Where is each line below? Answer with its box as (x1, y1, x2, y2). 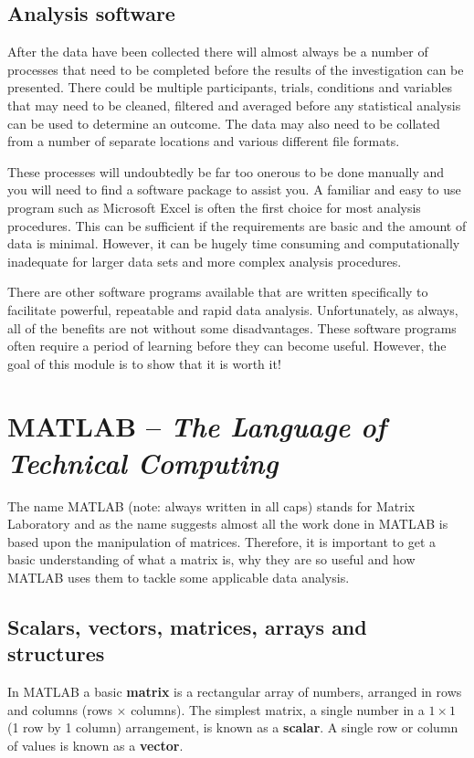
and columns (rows (7, 700, 112, 719)
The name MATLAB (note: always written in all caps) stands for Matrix (7, 496, 416, 515)
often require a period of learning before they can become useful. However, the (7, 336, 447, 355)
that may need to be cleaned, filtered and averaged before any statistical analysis (7, 95, 461, 114)
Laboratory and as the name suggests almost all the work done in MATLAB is (7, 514, 448, 533)
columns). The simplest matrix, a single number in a (131, 700, 425, 719)
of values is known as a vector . (7, 735, 184, 754)
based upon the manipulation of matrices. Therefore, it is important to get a (7, 532, 437, 551)
